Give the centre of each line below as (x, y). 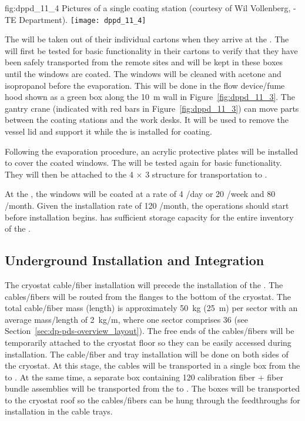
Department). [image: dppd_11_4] (83, 19)
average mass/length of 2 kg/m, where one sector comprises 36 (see (126, 319)
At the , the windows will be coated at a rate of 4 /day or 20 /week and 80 (140, 194)
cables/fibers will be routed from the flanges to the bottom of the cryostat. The (148, 296)
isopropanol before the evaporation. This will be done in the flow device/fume (145, 85)
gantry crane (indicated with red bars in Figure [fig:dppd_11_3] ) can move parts (152, 108)
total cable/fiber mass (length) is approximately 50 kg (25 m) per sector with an (151, 308)
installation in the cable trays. (59, 411)
